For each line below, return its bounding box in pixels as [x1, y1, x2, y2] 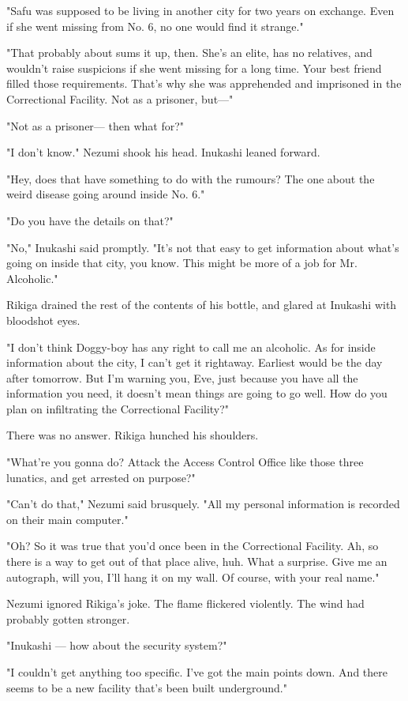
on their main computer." [6, 511, 129, 527]
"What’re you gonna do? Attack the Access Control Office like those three [6, 454, 364, 470]
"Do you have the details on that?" [6, 212, 174, 228]
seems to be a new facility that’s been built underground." [6, 679, 287, 695]
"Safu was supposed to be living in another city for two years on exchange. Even [6, 2, 395, 18]
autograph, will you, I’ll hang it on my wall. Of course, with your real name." [6, 568, 380, 585]
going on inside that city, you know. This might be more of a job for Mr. [6, 254, 357, 271]
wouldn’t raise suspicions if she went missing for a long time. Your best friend [6, 59, 382, 76]
